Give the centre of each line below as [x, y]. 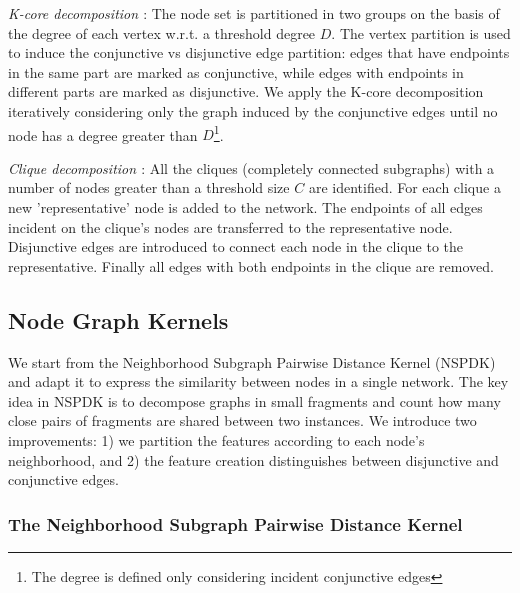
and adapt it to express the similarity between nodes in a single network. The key [258, 381]
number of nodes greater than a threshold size [149, 187]
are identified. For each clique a [404, 187]
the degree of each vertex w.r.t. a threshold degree [162, 32]
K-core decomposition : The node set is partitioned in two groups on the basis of [254, 13]
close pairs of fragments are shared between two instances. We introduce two [242, 420]
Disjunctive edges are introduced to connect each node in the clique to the [236, 246]
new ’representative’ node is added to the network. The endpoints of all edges [245, 207]
